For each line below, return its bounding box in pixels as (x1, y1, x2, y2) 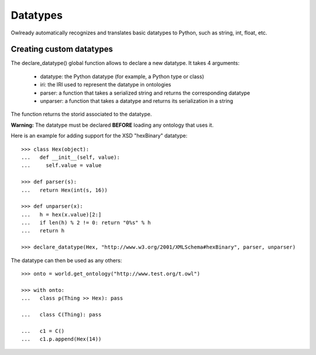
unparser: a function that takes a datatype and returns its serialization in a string (40, 98, 233, 105)
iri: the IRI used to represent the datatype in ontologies (40, 81, 171, 88)
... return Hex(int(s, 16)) (21, 187, 108, 193)
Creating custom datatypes (11, 44, 114, 54)
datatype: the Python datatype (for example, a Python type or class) (40, 73, 204, 80)
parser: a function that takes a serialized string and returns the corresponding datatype (40, 89, 250, 96)
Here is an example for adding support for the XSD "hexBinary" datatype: (11, 132, 187, 140)
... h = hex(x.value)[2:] (21, 211, 102, 218)
